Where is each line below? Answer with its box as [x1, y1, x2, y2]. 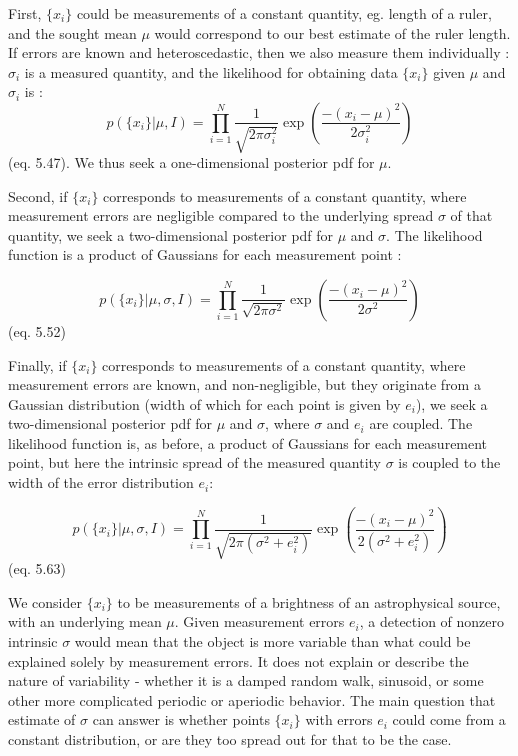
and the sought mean [8, 22, 137, 43]
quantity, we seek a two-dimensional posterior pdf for [8, 224, 334, 245]
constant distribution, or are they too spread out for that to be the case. [8, 728, 452, 749]
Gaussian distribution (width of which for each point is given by [8, 393, 401, 414]
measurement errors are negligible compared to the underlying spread [8, 205, 434, 226]
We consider [8, 591, 83, 612]
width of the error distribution [8, 472, 194, 493]
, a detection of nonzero [359, 611, 505, 632]
